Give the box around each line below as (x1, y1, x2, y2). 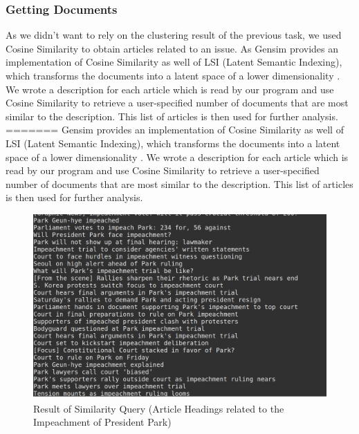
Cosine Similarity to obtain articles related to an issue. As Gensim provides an (6, 41, 339, 55)
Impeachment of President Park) (33, 415, 172, 429)
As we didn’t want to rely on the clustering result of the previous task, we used (6, 28, 342, 42)
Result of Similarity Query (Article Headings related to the (33, 401, 284, 415)
